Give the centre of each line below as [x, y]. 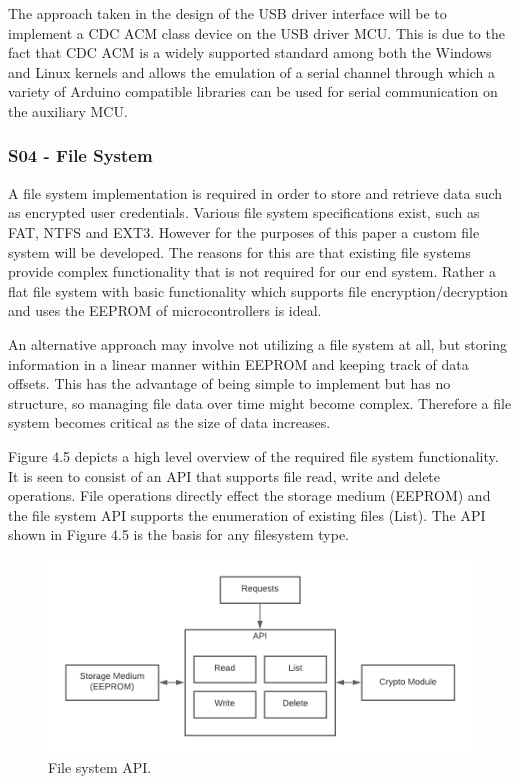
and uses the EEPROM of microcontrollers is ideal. [165, 310]
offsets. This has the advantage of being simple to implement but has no [229, 383]
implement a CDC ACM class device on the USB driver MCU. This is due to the [256, 32]
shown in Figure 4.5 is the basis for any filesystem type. [178, 534]
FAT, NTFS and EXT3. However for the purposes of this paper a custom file [244, 231]
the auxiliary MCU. [68, 110]
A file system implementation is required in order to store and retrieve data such [255, 192]
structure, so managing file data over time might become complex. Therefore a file [260, 402]
